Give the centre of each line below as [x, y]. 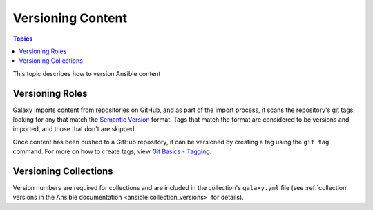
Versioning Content [70, 18]
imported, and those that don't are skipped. [75, 129]
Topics [23, 39]
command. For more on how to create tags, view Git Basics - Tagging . [112, 151]
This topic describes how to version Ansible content [87, 73]
